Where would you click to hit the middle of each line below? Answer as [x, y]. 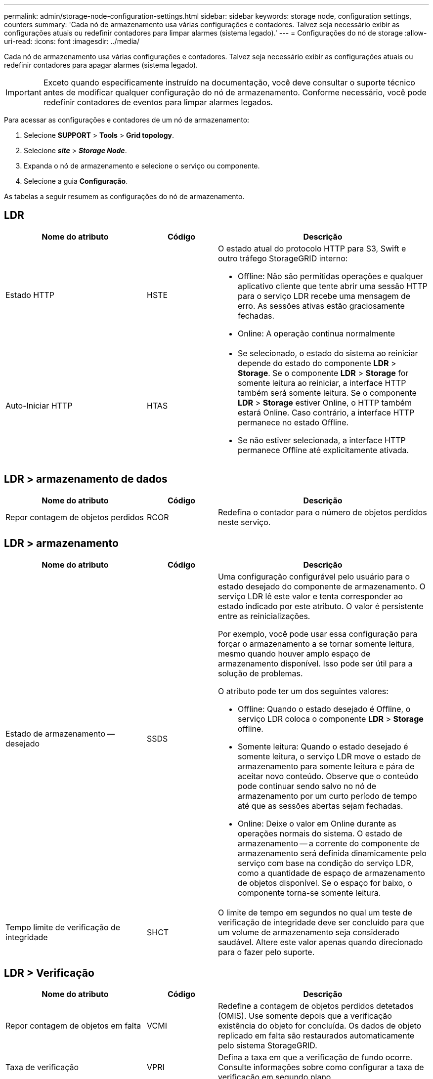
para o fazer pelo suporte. [266, 952]
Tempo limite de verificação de [63, 927]
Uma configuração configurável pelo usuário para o [314, 576]
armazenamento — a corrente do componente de [329, 843]
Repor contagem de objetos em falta [73, 1026]
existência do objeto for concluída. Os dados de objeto [320, 1026]
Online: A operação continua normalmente [316, 333]
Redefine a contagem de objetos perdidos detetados [316, 1006]
